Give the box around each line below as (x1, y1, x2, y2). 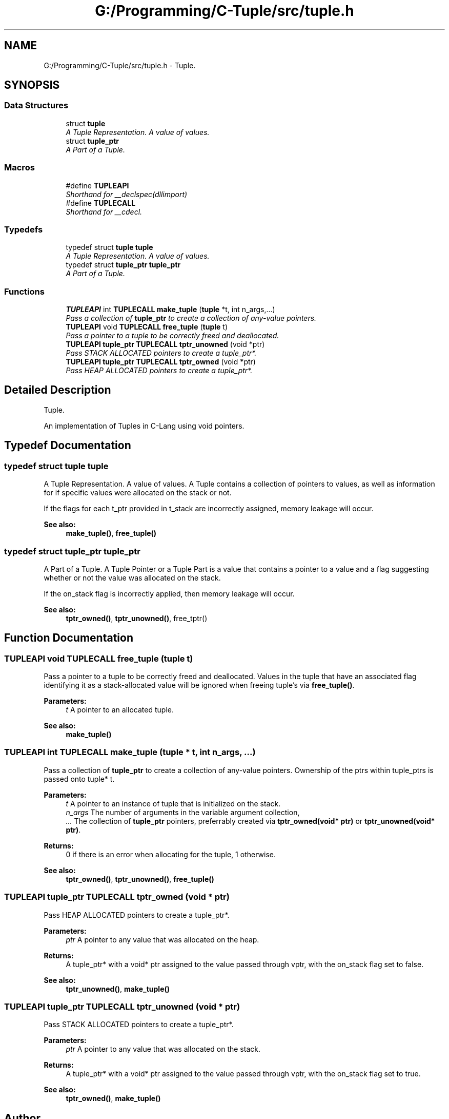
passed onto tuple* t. (44, 774, 115, 783)
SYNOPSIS (4, 79, 60, 92)
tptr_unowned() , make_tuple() (66, 984, 170, 993)
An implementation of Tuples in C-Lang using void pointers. (44, 421, 244, 430)
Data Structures (4, 100, 69, 111)
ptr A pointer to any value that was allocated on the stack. (66, 1045, 260, 1054)
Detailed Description (4, 383, 111, 397)
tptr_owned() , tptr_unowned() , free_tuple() (66, 874, 214, 883)
